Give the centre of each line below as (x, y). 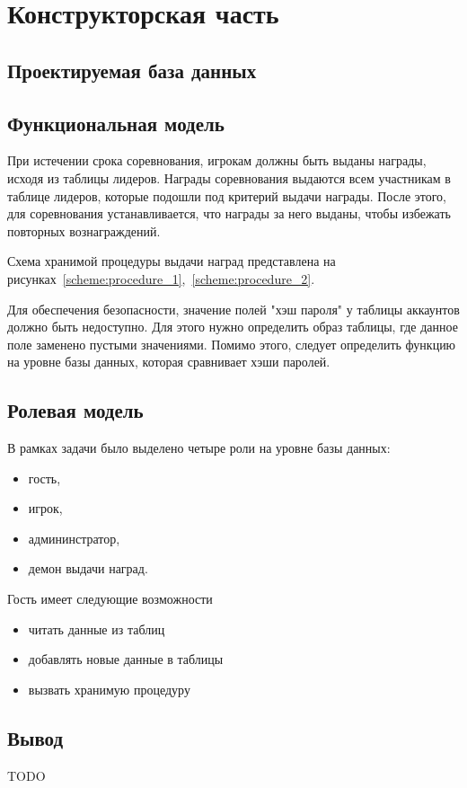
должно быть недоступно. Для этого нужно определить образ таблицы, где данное (233, 327)
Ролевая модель (75, 410)
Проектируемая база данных (132, 70)
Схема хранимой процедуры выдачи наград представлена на (172, 261)
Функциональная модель (116, 123)
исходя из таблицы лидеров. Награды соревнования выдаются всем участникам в (229, 177)
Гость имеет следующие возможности (110, 599)
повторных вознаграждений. (84, 230)
